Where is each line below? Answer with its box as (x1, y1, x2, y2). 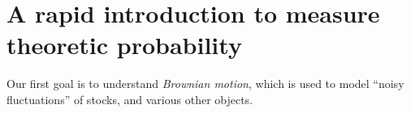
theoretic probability (6, 28, 242, 61)
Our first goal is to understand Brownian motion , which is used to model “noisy (6, 75, 405, 92)
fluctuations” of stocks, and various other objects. (6, 90, 253, 107)
